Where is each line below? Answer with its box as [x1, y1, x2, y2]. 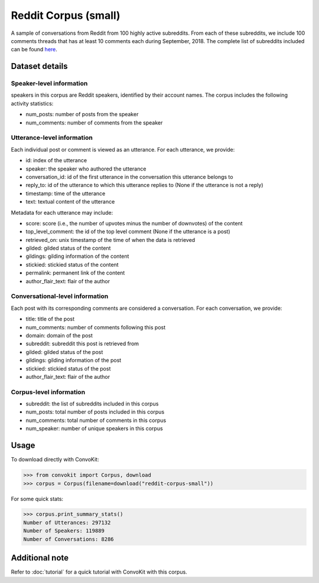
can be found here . [11, 46, 57, 53]
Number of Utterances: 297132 [23, 519, 111, 526]
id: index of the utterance [25, 157, 87, 164]
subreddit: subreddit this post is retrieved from [25, 340, 139, 348]
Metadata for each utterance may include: [11, 209, 113, 216]
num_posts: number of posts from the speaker [25, 111, 139, 118]
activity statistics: [11, 100, 54, 107]
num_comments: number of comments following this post [25, 323, 165, 330]
